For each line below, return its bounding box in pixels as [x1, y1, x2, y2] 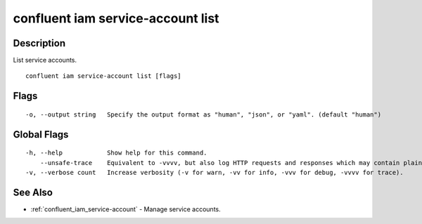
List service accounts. [13, 56, 77, 65]
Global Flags [13, 129, 69, 140]
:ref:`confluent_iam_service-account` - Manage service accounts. [30, 204, 221, 213]
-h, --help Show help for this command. [25, 149, 207, 157]
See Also [13, 186, 53, 198]
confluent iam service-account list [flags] [25, 72, 182, 80]
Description [13, 37, 66, 49]
